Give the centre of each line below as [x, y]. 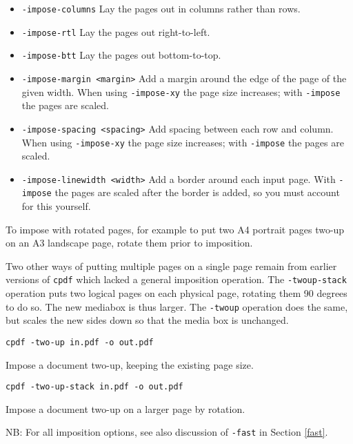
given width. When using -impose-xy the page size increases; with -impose [181, 91]
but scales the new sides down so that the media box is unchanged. [147, 320]
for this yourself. [56, 206]
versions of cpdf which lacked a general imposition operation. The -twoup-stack [176, 279]
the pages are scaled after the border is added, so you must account [197, 192]
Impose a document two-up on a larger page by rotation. [125, 408]
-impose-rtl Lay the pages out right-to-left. [116, 31]
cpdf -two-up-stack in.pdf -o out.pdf [94, 387]
